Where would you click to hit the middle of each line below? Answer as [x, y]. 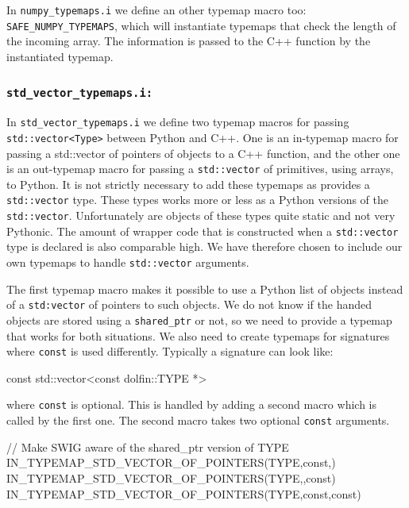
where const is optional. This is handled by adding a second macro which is [191, 404]
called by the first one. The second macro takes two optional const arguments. [198, 420]
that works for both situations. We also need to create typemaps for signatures [198, 335]
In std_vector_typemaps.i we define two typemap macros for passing [178, 122]
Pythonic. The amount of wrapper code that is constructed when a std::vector [203, 231]
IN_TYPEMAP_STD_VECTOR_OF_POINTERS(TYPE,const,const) [184, 493]
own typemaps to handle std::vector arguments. [128, 262]
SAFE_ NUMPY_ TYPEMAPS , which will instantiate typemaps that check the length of [201, 25]
